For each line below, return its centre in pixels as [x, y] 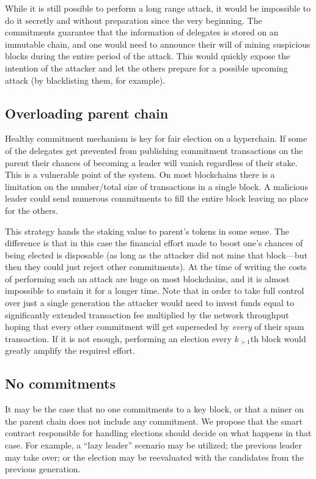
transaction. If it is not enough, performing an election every [118, 338]
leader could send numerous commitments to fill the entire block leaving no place [157, 198]
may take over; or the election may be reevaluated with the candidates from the [154, 457]
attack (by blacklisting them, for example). [85, 80]
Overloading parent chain [87, 113]
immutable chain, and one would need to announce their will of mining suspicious [158, 44]
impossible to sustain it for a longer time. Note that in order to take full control [155, 291]
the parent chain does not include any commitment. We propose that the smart [154, 421]
